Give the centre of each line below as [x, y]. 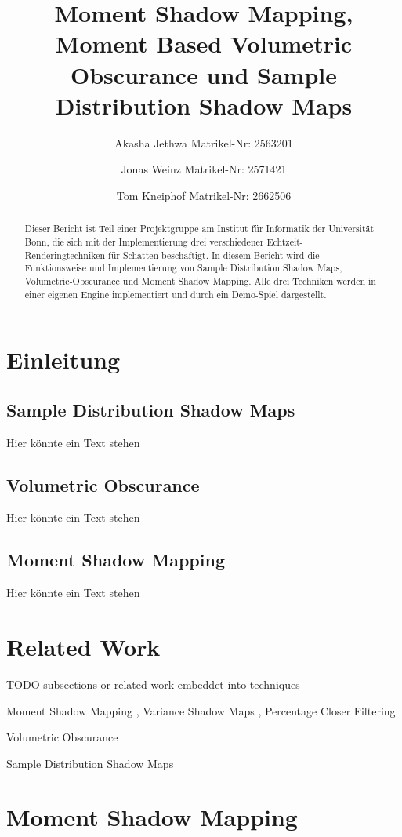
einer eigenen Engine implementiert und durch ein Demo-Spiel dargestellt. [176, 294]
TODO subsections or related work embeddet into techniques [153, 684]
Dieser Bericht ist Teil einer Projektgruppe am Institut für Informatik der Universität [199, 229]
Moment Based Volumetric [204, 44]
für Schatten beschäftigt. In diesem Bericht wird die [214, 255]
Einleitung [63, 360]
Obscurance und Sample [204, 74]
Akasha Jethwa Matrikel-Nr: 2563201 [204, 142]
